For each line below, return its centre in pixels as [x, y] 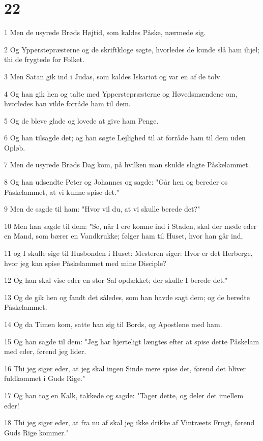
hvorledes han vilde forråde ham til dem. [67, 104]
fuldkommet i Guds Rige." [45, 378]
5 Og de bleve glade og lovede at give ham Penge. [81, 120]
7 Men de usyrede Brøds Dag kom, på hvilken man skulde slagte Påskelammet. [127, 165]
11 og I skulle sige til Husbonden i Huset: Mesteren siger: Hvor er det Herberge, [128, 253]
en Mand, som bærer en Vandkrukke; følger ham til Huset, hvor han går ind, [124, 236]
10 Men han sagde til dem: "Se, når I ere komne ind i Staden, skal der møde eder [130, 226]
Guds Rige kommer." [36, 432]
